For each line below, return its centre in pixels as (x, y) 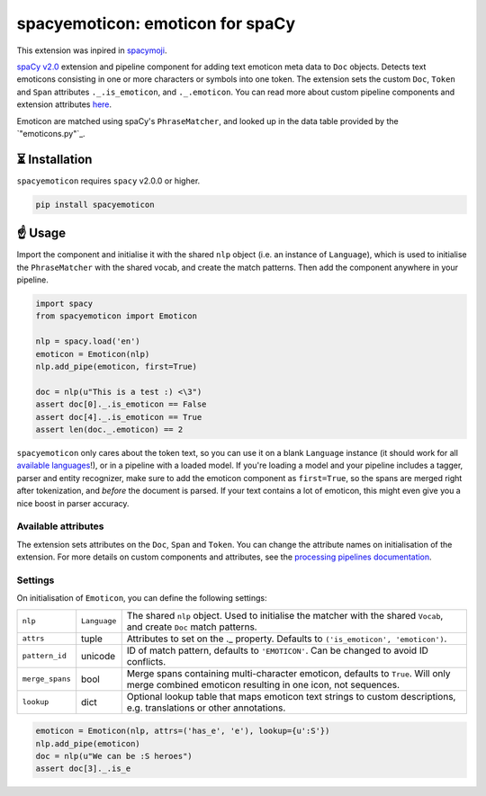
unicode (99, 656)
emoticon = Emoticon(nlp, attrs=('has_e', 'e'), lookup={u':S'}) (183, 731)
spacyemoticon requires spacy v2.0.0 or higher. (108, 181)
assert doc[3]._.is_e (83, 769)
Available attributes (60, 526)
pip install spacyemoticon (95, 204)
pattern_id (45, 656)
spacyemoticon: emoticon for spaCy (156, 23)
